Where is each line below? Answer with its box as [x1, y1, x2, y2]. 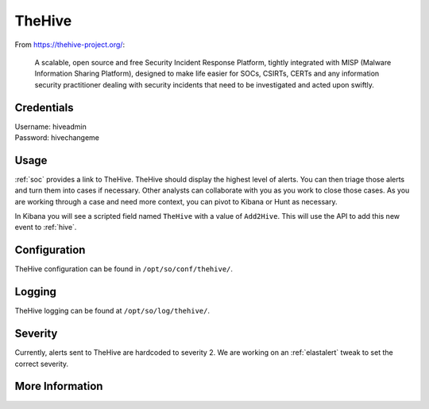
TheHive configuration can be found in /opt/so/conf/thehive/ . [14, 264, 234, 274]
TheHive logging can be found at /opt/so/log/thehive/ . [14, 306, 211, 316]
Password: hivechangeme [14, 133, 99, 142]
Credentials [14, 100, 74, 115]
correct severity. [14, 359, 69, 368]
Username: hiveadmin [14, 122, 87, 131]
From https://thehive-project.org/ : [14, 40, 126, 49]
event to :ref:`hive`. [14, 223, 77, 232]
